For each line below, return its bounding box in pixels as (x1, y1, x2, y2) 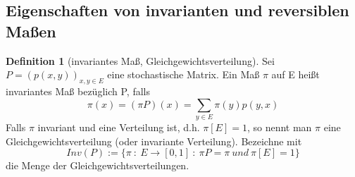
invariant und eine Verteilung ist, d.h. (37, 119, 200, 134)
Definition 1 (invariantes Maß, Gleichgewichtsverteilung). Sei (6, 53, 275, 68)
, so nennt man (247, 119, 312, 134)
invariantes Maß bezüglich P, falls (6, 83, 150, 98)
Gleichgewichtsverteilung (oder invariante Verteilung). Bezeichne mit (6, 133, 302, 148)
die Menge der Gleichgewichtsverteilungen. (6, 158, 189, 173)
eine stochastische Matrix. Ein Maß (107, 67, 260, 82)
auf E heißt (271, 67, 320, 82)
